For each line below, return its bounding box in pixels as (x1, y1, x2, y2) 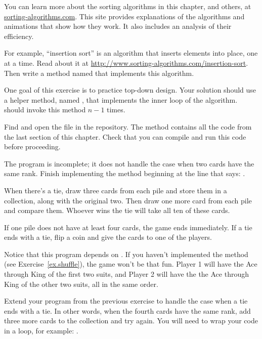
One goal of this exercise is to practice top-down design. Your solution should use (4, 84, 256, 95)
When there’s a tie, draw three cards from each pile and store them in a (4, 185, 227, 195)
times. (107, 104, 125, 115)
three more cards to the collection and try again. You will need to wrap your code (4, 315, 258, 326)
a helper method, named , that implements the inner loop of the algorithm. (4, 94, 238, 105)
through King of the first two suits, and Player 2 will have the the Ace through (4, 269, 249, 279)
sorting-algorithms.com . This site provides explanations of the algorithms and (4, 11, 245, 21)
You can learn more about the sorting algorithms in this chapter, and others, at (4, 1, 251, 11)
